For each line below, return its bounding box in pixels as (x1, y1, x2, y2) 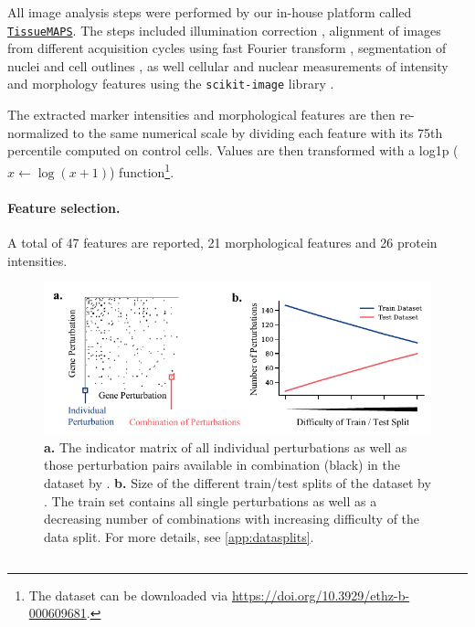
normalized (7, 122, 69, 142)
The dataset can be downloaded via (28, 585, 228, 604)
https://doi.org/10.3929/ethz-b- (231, 585, 410, 604)
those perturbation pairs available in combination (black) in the (44, 455, 400, 474)
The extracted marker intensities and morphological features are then (7, 105, 396, 124)
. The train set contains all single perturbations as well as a (44, 491, 377, 510)
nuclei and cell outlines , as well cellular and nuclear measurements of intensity (7, 56, 449, 75)
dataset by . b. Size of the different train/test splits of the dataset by (44, 473, 431, 492)
